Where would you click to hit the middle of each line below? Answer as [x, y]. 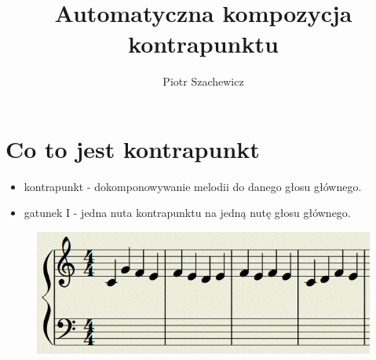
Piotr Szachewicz [203, 81]
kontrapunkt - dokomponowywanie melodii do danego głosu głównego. [193, 186]
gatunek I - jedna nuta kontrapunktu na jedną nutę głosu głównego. [187, 213]
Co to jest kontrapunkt [133, 148]
